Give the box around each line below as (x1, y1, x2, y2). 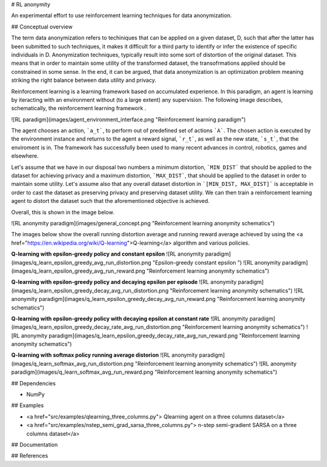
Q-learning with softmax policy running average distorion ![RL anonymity (11, 351, 198, 359)
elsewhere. (11, 152, 39, 160)
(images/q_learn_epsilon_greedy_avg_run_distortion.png (11, 259, 151, 266)
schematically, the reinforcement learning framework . (11, 105, 147, 112)
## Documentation (11, 441, 58, 448)
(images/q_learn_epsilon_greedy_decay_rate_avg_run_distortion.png (11, 323, 181, 331)
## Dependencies (11, 379, 56, 387)
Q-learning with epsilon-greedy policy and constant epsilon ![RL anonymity (11, 250, 204, 257)
